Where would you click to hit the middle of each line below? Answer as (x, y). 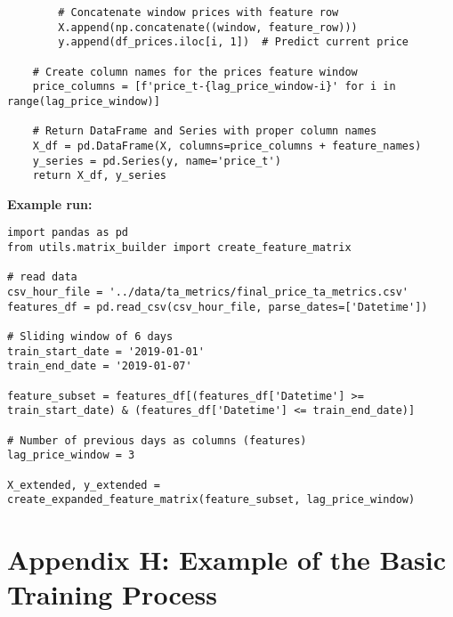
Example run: (50, 203)
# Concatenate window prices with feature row (198, 12)
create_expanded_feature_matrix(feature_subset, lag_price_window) (211, 500)
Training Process (112, 594)
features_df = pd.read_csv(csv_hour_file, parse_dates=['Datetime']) (218, 307)
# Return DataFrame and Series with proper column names (205, 131)
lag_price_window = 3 (71, 455)
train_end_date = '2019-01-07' (100, 366)
